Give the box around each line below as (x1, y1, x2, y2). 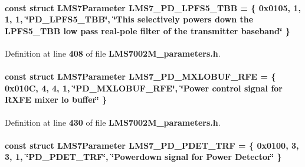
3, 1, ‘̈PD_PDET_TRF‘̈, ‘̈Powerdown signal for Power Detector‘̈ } (5, 150, 282, 163)
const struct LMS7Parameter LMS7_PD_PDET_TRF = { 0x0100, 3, (5, 139, 299, 151)
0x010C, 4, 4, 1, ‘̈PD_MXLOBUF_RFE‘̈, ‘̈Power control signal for (5, 81, 283, 94)
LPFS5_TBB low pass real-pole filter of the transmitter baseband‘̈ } (5, 24, 290, 37)
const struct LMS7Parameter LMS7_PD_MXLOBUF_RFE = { (5, 70, 276, 83)
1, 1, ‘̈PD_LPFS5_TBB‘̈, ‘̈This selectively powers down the (5, 13, 254, 25)
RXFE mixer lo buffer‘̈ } (5, 93, 107, 106)
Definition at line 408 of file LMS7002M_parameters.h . (5, 47, 221, 59)
